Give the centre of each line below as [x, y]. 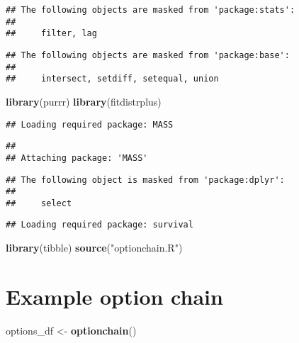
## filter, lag [51, 34]
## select [39, 203]
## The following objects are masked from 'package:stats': [151, 10]
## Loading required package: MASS [90, 124]
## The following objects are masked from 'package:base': [148, 55]
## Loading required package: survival [100, 225]
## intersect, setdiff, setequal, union [112, 79]
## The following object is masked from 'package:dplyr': [145, 180]
